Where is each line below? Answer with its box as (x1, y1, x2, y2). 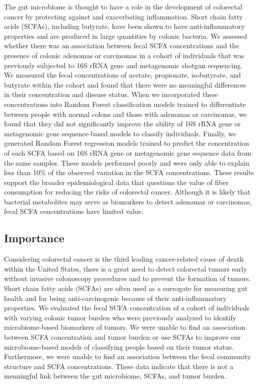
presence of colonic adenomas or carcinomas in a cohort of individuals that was (4, 50, 245, 60)
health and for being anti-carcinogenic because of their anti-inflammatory (4, 292, 227, 303)
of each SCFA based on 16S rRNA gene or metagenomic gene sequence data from (4, 147, 252, 158)
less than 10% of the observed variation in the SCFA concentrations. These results (4, 167, 254, 178)
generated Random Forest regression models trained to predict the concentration (4, 138, 250, 148)
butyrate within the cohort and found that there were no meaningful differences (4, 79, 246, 90)
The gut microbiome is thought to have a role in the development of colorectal (4, 1, 243, 11)
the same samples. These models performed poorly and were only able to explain (4, 157, 250, 168)
